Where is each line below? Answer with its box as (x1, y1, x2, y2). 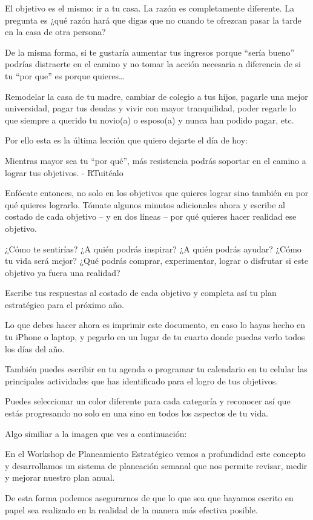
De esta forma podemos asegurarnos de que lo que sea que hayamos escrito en (5, 492, 294, 504)
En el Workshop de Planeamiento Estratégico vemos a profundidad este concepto (5, 447, 306, 460)
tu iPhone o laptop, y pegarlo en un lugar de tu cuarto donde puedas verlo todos (5, 331, 305, 343)
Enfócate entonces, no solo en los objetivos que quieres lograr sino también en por (5, 186, 309, 199)
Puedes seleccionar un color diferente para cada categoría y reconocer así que (5, 395, 291, 407)
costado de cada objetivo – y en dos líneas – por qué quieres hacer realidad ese (5, 210, 297, 223)
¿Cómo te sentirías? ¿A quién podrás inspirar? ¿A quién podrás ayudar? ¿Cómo (5, 242, 301, 255)
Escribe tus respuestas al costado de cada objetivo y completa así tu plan (5, 286, 277, 299)
